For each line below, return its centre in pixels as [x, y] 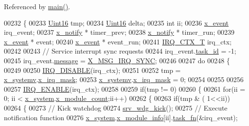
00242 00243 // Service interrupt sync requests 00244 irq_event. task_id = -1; [120, 51]
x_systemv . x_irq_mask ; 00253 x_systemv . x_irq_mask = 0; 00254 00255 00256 [124, 79]
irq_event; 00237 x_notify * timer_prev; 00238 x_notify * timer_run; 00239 [119, 32]
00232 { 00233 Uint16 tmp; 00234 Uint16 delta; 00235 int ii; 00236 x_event [116, 22]
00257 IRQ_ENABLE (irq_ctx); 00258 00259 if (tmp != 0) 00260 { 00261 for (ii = [125, 89]
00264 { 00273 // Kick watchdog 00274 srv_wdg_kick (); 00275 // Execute [116, 107]
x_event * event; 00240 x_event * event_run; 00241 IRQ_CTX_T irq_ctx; [118, 41]
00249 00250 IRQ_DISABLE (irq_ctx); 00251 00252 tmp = [92, 70]
